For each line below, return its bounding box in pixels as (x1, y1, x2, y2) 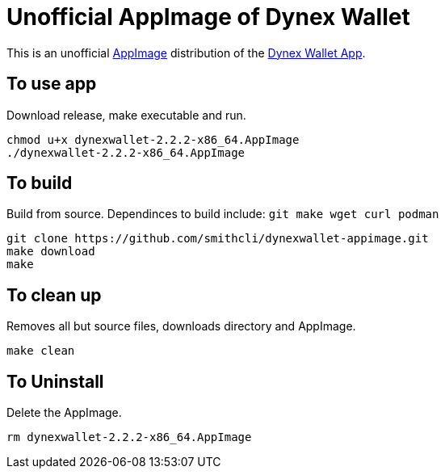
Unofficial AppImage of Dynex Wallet (6, 3, 410, 31)
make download (6, 245, 95, 259)
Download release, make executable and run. (6, 107, 246, 122)
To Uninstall (6, 371, 104, 392)
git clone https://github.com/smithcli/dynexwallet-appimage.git (6, 232, 429, 246)
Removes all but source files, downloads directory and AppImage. (6, 319, 356, 334)
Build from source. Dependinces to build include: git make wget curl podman (6, 207, 439, 221)
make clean (6, 344, 75, 358)
